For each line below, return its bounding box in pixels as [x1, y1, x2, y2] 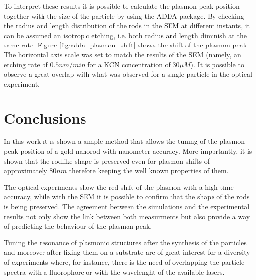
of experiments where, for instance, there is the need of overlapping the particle [4, 257, 245, 267]
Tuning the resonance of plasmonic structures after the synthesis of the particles [4, 237, 247, 247]
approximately [4, 165, 47, 176]
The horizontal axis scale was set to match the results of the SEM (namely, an [4, 49, 241, 59]
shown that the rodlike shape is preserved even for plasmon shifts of [4, 155, 210, 166]
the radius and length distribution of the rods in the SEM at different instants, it [4, 20, 250, 31]
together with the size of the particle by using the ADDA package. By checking [4, 10, 244, 21]
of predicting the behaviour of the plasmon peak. [4, 221, 152, 231]
